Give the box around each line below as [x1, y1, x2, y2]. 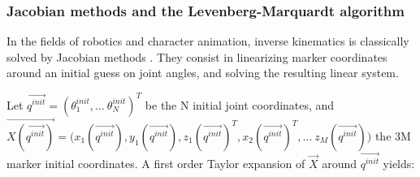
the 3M [375, 127, 411, 144]
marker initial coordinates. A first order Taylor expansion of [6, 155, 305, 172]
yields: [383, 155, 415, 172]
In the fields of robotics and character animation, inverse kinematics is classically [6, 32, 409, 50]
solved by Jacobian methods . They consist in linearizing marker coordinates [6, 48, 388, 65]
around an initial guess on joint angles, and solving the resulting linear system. [6, 64, 399, 81]
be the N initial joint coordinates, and [145, 96, 335, 113]
